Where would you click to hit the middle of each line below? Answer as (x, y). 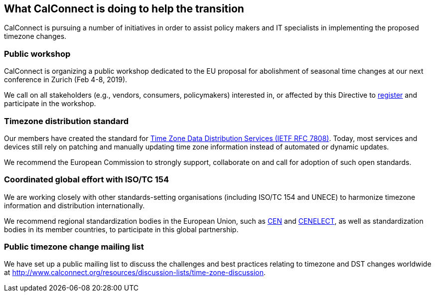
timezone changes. (35, 36)
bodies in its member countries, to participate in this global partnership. (121, 229)
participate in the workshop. (50, 104)
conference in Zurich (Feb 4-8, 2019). (66, 80)
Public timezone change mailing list (74, 247)
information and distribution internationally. (74, 205)
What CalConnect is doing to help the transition (124, 9)
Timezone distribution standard (66, 121)
